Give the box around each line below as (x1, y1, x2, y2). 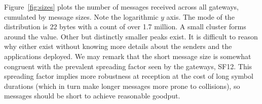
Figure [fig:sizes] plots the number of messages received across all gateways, (4, 2, 239, 12)
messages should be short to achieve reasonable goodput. (4, 90, 180, 101)
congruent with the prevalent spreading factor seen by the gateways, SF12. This (4, 61, 252, 71)
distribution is (4, 21, 48, 32)
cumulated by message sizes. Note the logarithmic (4, 11, 159, 22)
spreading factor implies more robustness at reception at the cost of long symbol (4, 71, 253, 81)
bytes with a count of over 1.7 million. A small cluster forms (59, 21, 246, 32)
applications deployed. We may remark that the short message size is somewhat (4, 50, 251, 61)
